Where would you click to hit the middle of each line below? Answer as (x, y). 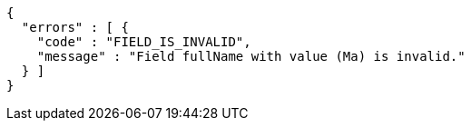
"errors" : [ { (75, 27)
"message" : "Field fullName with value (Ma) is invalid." (251, 56)
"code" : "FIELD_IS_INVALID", (144, 42)
